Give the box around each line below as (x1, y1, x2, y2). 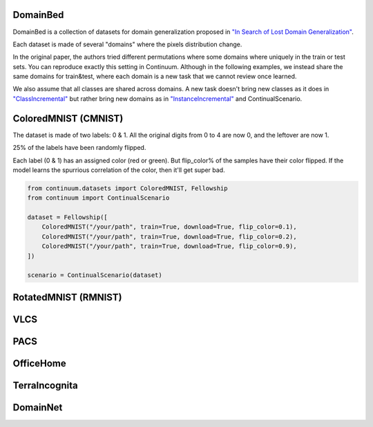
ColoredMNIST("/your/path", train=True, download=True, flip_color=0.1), (41, 223, 297, 231)
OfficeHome (12, 357, 66, 369)
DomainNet (12, 401, 63, 413)
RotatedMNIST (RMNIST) (12, 291, 122, 303)
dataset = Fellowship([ (27, 213, 108, 221)
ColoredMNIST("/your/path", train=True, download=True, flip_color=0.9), (41, 243, 297, 250)
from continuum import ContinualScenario (27, 194, 170, 202)
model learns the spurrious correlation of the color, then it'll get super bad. (12, 166, 225, 174)
